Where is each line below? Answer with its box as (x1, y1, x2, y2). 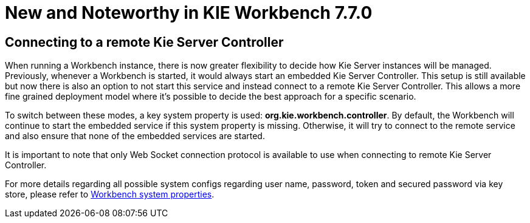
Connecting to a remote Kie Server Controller (5, 34, 284, 50)
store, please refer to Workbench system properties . (5, 189, 215, 200)
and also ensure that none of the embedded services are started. (5, 131, 265, 142)
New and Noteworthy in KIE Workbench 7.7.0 (5, 2, 373, 23)
